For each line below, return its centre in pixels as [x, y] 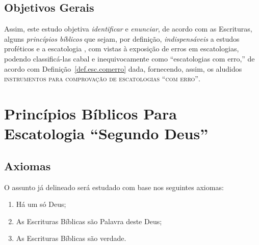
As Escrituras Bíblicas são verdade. [71, 238]
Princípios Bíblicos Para [90, 113]
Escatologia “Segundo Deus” [106, 133]
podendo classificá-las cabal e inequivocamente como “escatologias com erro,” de [129, 58]
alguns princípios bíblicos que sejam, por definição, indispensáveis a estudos [122, 38]
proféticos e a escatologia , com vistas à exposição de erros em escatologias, [122, 49]
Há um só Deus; [41, 204]
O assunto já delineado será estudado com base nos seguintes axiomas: [114, 187]
